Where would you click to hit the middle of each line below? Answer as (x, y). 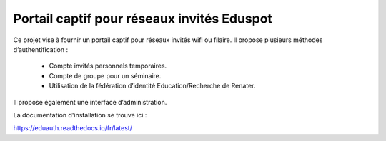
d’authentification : (41, 49)
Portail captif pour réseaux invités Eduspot (143, 19)
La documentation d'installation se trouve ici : (80, 115)
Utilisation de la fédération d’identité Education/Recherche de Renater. (152, 86)
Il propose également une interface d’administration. (90, 102)
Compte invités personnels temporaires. (108, 66)
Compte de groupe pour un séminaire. (105, 75)
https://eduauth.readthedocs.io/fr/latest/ (73, 128)
